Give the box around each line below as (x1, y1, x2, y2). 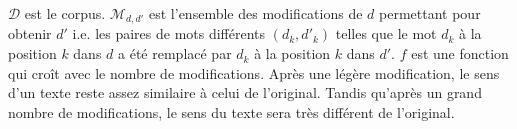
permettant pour (379, 3, 481, 23)
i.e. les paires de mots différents (72, 23, 266, 44)
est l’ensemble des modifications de (149, 3, 363, 23)
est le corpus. (24, 3, 106, 23)
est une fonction (411, 43, 509, 64)
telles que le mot (335, 23, 437, 44)
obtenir (8, 23, 52, 44)
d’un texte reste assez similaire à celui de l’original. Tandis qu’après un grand (8, 82, 482, 103)
